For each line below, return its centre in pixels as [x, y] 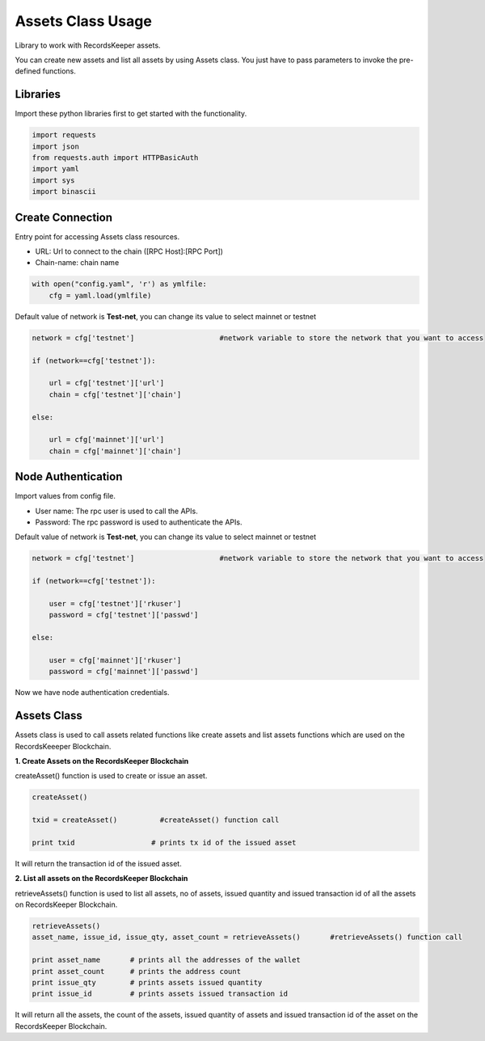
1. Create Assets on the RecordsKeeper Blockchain [102, 761]
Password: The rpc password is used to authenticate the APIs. [139, 522]
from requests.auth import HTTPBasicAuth [115, 158]
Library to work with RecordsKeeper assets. [88, 45]
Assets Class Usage [84, 21]
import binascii [64, 192]
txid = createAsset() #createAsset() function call [156, 820]
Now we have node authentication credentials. [92, 693]
